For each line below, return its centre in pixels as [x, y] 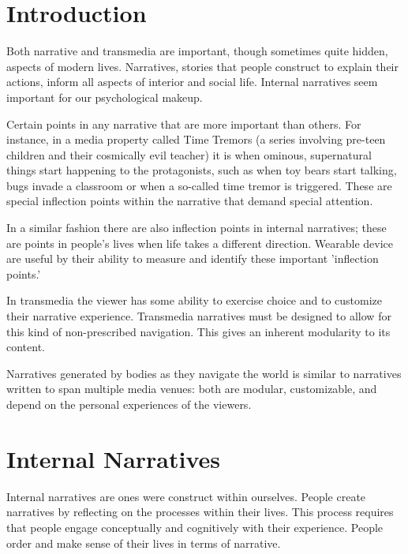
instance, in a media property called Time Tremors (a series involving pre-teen [196, 139]
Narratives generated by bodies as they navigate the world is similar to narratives [204, 373]
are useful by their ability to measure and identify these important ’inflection [193, 258]
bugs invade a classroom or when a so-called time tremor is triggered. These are [199, 185]
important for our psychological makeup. [105, 97]
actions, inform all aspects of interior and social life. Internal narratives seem [192, 82]
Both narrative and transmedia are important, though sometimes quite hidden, [197, 51]
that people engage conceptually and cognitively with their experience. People [195, 527]
